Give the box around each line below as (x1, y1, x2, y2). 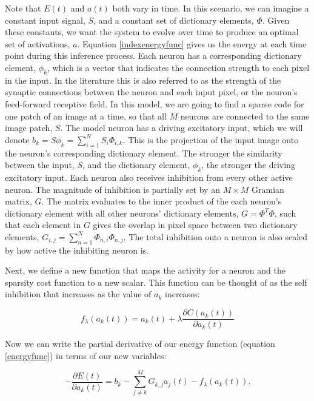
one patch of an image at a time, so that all (5, 109, 167, 122)
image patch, (5, 121, 53, 134)
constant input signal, (5, 13, 85, 26)
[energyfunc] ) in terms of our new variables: (5, 349, 167, 362)
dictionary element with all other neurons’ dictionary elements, (5, 206, 239, 219)
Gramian (252, 183, 284, 195)
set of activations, (5, 37, 70, 50)
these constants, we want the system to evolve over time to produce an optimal (5, 25, 299, 38)
